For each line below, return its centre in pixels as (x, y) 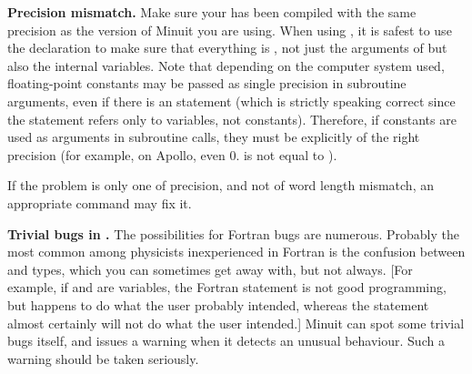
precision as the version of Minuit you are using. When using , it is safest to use (230, 30)
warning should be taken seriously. (103, 358)
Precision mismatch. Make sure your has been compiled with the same (212, 12)
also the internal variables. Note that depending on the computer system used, (226, 65)
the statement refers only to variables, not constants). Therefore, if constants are (232, 119)
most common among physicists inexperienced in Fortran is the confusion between (236, 252)
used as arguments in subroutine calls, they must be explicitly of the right (214, 137)
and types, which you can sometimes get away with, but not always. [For (210, 269)
